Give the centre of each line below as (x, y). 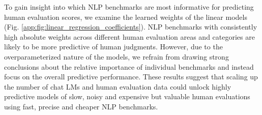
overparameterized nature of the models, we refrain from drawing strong (117, 56)
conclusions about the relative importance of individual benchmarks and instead (129, 66)
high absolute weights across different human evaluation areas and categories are (129, 36)
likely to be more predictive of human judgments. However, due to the (113, 47)
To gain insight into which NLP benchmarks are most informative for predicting (129, 7)
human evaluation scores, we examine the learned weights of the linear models (126, 17)
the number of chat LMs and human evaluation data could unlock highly (118, 86)
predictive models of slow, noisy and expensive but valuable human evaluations (127, 96)
